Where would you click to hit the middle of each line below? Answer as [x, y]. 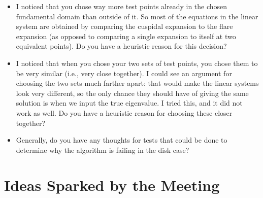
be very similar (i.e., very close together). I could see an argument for [124, 73]
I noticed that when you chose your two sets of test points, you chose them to [137, 63]
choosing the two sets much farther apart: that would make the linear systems [137, 83]
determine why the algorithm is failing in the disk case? [103, 150]
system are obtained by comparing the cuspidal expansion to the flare [124, 26]
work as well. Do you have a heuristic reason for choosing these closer [124, 112]
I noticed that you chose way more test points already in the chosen [122, 6]
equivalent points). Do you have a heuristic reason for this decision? [121, 46]
